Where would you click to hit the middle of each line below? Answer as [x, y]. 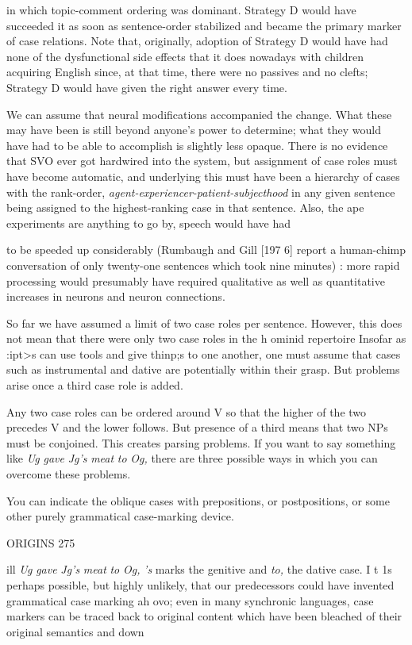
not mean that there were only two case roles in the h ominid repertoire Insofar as [206, 338]
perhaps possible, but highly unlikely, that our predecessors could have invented [200, 585]
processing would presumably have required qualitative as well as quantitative [196, 280]
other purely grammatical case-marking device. [120, 516]
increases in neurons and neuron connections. [116, 296]
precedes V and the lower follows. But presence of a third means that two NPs [197, 427]
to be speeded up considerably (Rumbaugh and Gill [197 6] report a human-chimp [206, 250]
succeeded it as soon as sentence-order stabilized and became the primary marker [204, 25]
